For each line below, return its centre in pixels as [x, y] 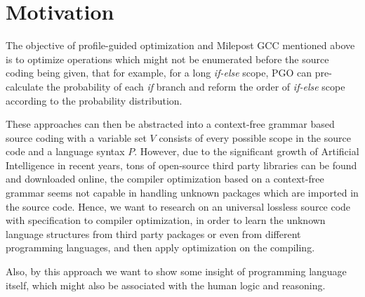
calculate [25, 86]
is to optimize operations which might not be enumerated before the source [167, 59]
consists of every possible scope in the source [255, 137]
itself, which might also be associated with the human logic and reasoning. [166, 285]
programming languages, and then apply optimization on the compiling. [160, 247]
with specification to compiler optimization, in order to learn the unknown [166, 220]
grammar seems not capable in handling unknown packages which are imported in [182, 193]
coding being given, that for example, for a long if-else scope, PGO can [159, 73]
